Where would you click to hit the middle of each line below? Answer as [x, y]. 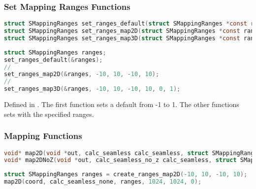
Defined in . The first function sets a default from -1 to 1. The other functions [122, 104]
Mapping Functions [43, 136]
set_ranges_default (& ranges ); [53, 60]
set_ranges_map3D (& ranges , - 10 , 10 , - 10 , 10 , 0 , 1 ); [92, 89]
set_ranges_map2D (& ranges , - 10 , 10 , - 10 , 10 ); [82, 74]
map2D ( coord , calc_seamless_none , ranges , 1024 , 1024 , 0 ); [103, 182]
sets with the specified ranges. [49, 114]
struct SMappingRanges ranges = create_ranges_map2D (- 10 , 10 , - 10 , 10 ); [126, 175]
